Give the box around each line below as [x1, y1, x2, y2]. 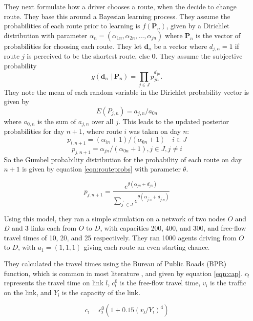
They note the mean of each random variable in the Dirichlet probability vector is [4, 86, 249, 97]
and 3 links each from [12, 223, 77, 233]
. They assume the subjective [155, 51, 243, 61]
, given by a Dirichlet [166, 21, 230, 31]
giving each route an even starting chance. [84, 242, 210, 252]
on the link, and [4, 287, 52, 297]
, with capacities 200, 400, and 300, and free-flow [100, 223, 246, 233]
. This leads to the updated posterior [118, 116, 229, 127]
